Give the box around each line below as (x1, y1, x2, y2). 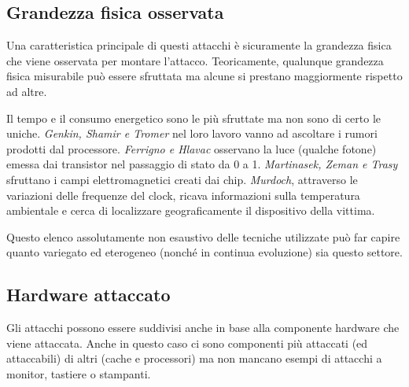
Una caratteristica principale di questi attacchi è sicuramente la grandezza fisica (6, 37, 392, 53)
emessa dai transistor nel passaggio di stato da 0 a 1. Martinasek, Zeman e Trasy (6, 156, 398, 172)
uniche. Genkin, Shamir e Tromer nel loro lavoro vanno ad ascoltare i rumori (6, 125, 378, 142)
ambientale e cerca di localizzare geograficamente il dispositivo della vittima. (6, 202, 375, 219)
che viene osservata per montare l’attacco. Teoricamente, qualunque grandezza (6, 52, 384, 68)
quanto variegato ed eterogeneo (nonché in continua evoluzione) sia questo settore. (6, 244, 403, 260)
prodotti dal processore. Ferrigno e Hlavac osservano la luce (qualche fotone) (6, 140, 377, 157)
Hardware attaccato (6, 282, 171, 307)
